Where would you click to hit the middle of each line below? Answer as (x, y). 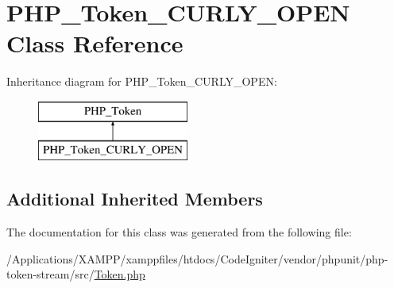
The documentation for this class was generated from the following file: (179, 232)
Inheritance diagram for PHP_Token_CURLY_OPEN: (142, 81)
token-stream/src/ (50, 274)
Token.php (120, 274)
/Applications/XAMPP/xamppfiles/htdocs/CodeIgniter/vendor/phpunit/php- (197, 258)
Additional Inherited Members (135, 199)
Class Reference (95, 43)
